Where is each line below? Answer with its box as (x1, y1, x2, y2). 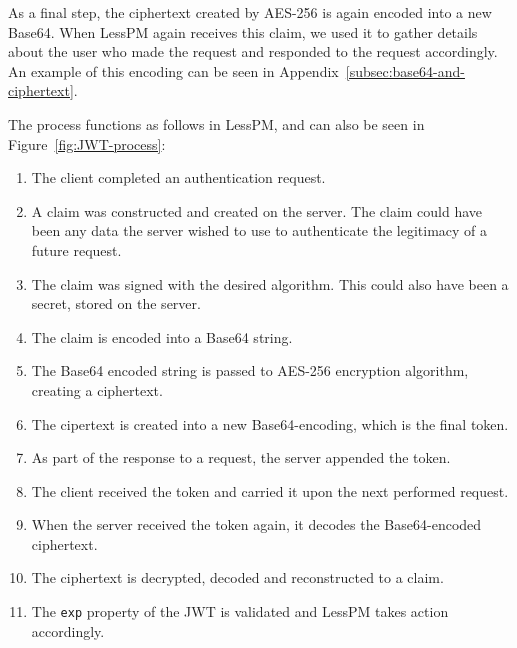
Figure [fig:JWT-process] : (8, 133, 166, 154)
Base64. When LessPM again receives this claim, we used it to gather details (8, 21, 478, 42)
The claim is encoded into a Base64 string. (31, 326, 293, 347)
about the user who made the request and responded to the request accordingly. (8, 41, 498, 62)
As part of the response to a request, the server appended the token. (31, 447, 451, 468)
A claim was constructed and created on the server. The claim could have (31, 200, 483, 221)
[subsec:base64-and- (345, 60, 465, 81)
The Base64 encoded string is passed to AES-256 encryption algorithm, (31, 360, 469, 381)
